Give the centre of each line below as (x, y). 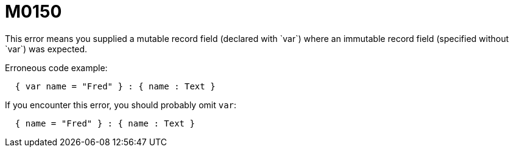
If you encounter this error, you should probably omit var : (121, 105)
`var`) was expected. (46, 49)
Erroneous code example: (56, 67)
